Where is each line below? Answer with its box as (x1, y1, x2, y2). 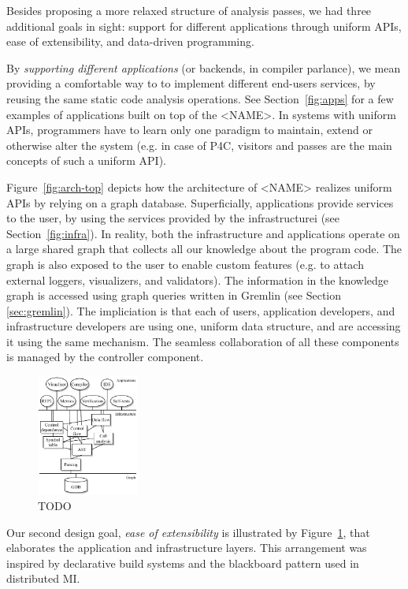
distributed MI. (6, 570, 80, 587)
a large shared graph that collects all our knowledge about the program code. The (6, 240, 402, 257)
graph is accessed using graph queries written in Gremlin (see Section (6, 287, 342, 304)
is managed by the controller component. (6, 349, 204, 365)
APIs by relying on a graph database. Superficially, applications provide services (6, 194, 394, 211)
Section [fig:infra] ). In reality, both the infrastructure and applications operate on (6, 225, 400, 241)
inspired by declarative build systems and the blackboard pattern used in (6, 554, 359, 571)
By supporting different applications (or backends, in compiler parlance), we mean (6, 59, 401, 76)
